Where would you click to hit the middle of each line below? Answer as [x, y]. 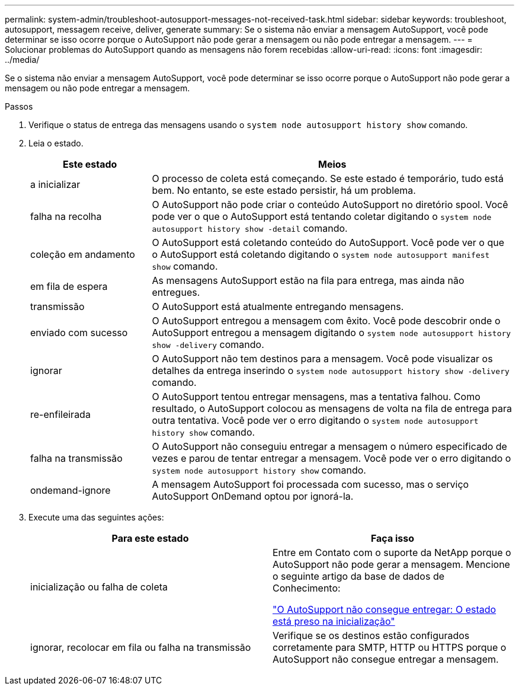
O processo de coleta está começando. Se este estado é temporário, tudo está [328, 178]
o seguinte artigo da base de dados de [359, 576]
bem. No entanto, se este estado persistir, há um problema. [284, 190]
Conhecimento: [307, 588]
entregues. [176, 292]
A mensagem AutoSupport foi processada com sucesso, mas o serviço [310, 484]
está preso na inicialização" [334, 621]
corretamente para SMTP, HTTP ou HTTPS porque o [390, 647]
